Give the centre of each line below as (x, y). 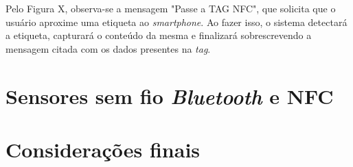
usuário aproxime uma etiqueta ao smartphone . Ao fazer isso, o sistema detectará (176, 22)
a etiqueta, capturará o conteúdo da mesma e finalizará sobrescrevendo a (159, 35)
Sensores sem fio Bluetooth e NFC (170, 96)
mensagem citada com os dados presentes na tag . (108, 48)
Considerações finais (103, 149)
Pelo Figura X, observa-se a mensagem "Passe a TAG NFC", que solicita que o (171, 8)
